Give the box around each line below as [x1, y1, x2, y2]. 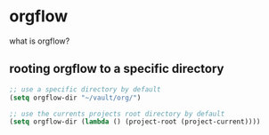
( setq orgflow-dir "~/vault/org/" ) [9, 93, 142, 102]
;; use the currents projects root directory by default [9, 109, 225, 118]
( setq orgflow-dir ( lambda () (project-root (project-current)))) [9, 117, 261, 126]
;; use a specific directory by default [9, 84, 162, 94]
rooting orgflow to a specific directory [9, 61, 224, 76]
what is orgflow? [9, 36, 70, 46]
